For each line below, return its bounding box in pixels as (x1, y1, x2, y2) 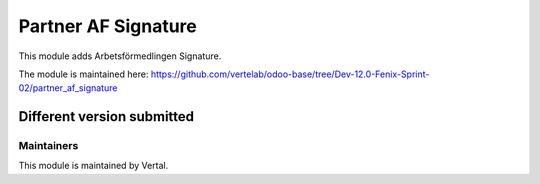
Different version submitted (18, 108, 195, 125)
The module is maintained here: (18, 68, 149, 80)
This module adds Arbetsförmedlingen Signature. (18, 50, 222, 62)
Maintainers (18, 139, 79, 153)
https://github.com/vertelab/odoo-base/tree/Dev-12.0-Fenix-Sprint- (150, 68, 430, 80)
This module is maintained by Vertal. (18, 160, 169, 172)
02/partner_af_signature (18, 82, 118, 94)
